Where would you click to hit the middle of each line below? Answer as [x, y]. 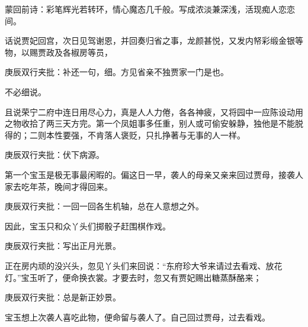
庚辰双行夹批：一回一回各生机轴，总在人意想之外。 [104, 206]
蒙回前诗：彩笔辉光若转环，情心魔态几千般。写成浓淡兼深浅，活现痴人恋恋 [150, 9]
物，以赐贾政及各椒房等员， [59, 52]
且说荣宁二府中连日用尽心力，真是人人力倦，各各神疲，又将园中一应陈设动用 [154, 111]
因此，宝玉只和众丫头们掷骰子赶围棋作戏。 [88, 226]
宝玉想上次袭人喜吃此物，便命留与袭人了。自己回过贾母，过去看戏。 [137, 317]
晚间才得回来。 [83, 186]
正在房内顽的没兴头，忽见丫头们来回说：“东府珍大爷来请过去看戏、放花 [144, 265]
